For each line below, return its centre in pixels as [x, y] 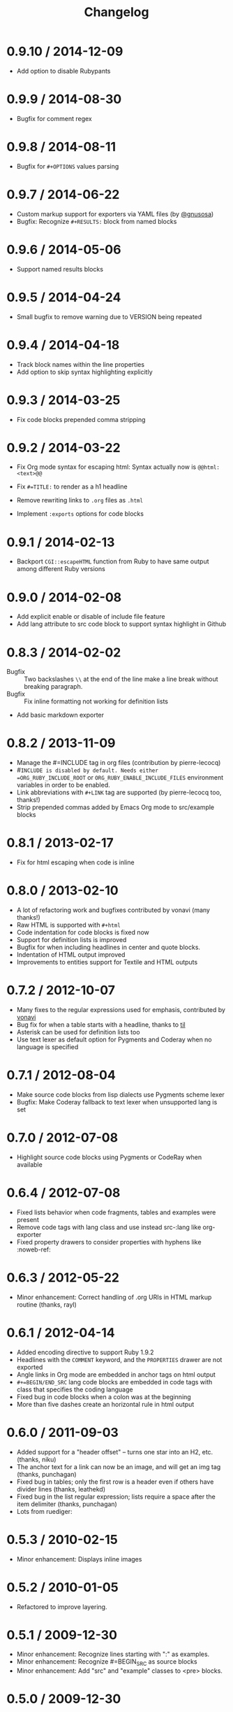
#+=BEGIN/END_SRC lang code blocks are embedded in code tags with [114, 1382]
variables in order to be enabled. [63, 785]
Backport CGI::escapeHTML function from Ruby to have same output [113, 561]
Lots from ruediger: [44, 1511]
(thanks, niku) [36, 1459]
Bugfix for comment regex [54, 118]
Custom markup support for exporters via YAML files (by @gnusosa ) [115, 213]
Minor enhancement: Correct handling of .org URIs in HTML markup [114, 1297]
